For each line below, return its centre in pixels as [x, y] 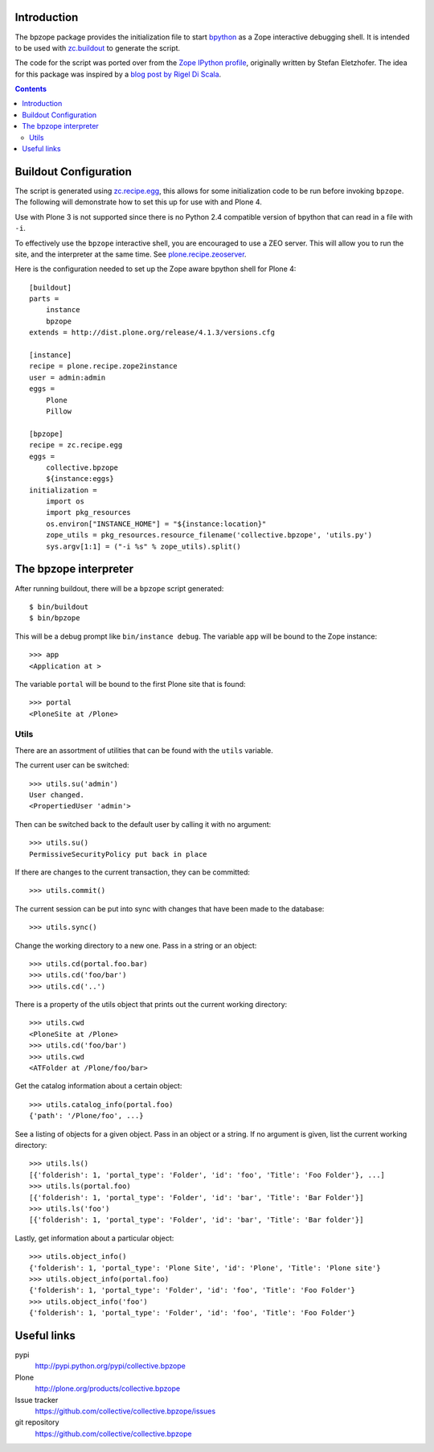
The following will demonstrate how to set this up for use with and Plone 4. [139, 202]
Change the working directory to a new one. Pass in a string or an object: [136, 945]
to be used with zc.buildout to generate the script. [98, 47]
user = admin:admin [68, 377]
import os [65, 502]
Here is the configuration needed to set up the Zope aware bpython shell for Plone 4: [156, 269]
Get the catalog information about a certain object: [98, 1086]
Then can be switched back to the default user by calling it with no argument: [143, 824]
